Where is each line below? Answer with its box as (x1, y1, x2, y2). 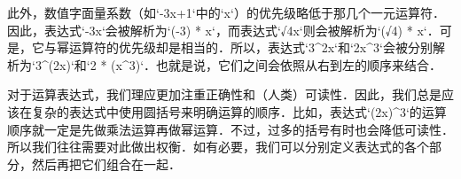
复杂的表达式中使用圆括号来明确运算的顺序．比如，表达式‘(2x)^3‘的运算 (31, 102, 447, 121)
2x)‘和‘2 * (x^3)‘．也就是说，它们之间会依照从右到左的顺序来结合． (53, 55, 442, 74)
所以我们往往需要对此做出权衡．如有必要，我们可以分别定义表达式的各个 (7, 137, 429, 156)
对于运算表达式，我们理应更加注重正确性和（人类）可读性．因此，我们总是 (7, 85, 441, 104)
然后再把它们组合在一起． (31, 154, 181, 173)
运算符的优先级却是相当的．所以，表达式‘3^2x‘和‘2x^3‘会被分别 (68, 38, 433, 57)
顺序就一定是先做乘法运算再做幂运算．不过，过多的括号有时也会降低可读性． (7, 120, 454, 138)
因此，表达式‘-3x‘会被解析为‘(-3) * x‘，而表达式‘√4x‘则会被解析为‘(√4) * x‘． (7, 20, 440, 39)
